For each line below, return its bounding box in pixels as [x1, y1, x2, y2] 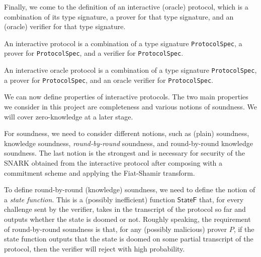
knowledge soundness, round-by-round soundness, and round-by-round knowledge [4, 138, 253, 148]
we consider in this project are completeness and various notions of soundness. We [4, 101, 257, 111]
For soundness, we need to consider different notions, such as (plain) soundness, [4, 128, 249, 139]
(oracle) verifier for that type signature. [4, 21, 126, 32]
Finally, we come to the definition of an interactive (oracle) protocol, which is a [4, 2, 248, 12]
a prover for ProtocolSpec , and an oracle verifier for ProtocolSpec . [4, 74, 213, 85]
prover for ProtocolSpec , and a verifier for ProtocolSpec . [4, 48, 184, 58]
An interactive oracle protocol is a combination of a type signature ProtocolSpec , [4, 65, 257, 75]
